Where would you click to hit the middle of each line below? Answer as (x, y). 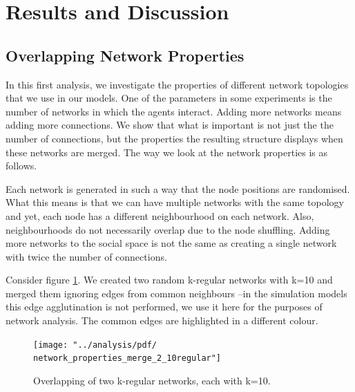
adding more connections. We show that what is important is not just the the (170, 125)
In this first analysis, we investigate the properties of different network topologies (177, 84)
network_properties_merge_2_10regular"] (127, 358)
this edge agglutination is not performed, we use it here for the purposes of (164, 307)
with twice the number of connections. (86, 256)
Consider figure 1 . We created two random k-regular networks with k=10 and (169, 280)
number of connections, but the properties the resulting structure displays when (174, 138)
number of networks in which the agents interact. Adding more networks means (174, 111)
